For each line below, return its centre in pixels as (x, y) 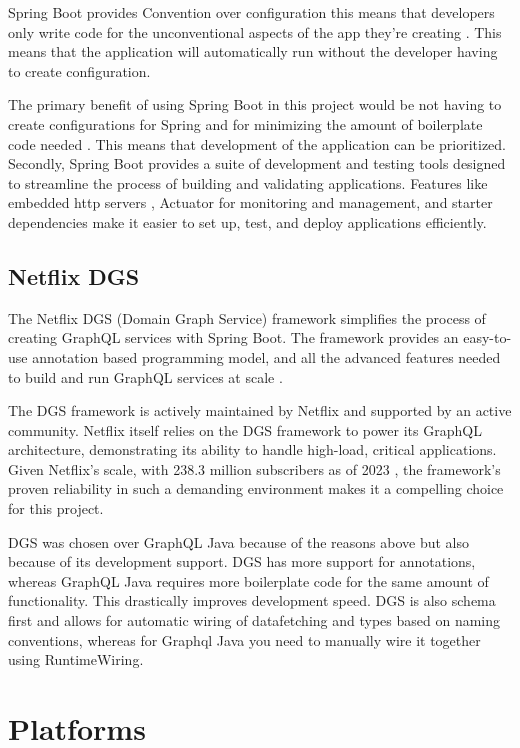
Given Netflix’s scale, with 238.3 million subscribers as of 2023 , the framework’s (254, 468)
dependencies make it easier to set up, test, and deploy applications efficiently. (247, 221)
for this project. (56, 508)
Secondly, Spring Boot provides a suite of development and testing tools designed (257, 163)
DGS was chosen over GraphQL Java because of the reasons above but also (238, 541)
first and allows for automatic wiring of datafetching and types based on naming (254, 620)
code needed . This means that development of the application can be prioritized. (257, 143)
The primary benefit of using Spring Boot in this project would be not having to (255, 104)
